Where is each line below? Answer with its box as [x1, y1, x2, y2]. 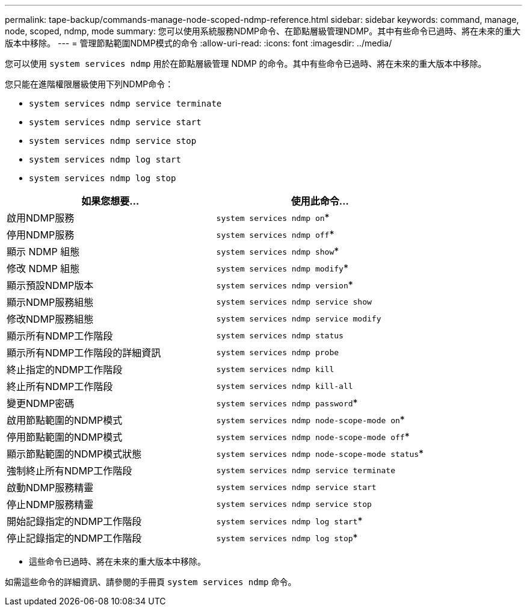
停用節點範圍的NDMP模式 [7, 431, 123, 443]
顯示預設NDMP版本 [7, 279, 94, 291]
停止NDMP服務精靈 [7, 498, 94, 510]
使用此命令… [291, 195, 349, 207]
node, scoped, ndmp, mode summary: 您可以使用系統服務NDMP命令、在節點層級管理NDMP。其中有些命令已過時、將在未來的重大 [5, 26, 521, 36]
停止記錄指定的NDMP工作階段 [7, 532, 142, 544]
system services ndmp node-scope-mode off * [216, 430, 410, 442]
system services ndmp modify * [216, 262, 348, 274]
